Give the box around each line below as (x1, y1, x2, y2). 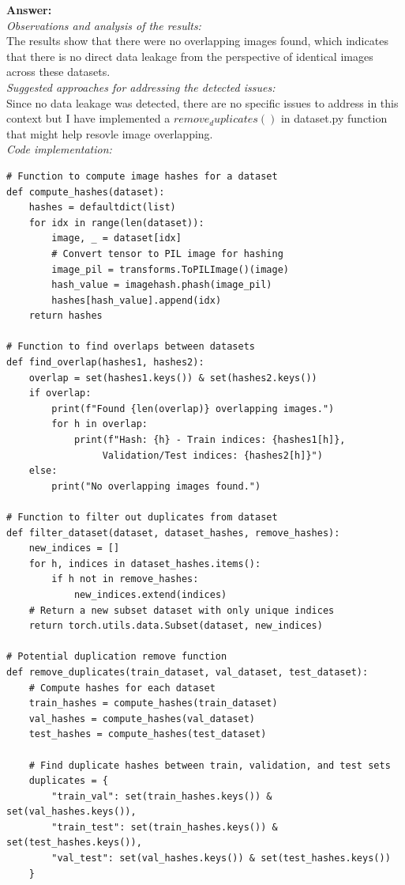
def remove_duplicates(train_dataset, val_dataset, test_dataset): (6, 666, 369, 678)
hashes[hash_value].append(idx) (51, 294, 222, 306)
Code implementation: (6, 141, 112, 157)
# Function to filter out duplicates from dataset (6, 512, 278, 523)
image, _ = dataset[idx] (51, 233, 182, 244)
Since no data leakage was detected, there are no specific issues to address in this (6, 94, 399, 111)
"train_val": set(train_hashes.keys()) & (51, 790, 272, 802)
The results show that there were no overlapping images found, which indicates (6, 32, 388, 49)
